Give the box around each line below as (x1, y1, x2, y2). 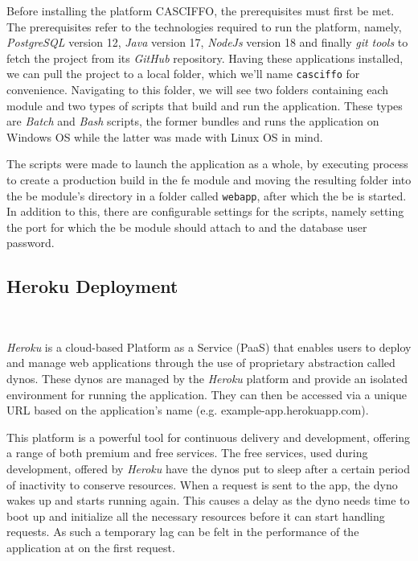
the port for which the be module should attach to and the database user (6, 218, 367, 235)
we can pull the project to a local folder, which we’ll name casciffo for (6, 65, 360, 82)
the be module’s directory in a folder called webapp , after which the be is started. (6, 187, 407, 204)
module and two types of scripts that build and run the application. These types (6, 97, 403, 113)
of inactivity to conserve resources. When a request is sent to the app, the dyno (6, 476, 398, 493)
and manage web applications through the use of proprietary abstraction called (6, 354, 395, 371)
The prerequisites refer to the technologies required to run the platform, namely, (6, 18, 402, 35)
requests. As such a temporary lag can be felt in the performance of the (6, 523, 359, 540)
